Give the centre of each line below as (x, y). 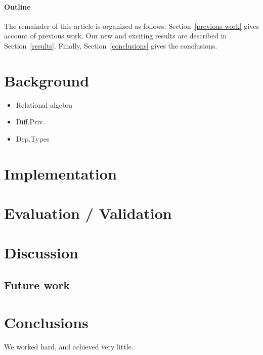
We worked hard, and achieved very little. (69, 346)
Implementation (60, 173)
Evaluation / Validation (88, 213)
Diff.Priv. (30, 122)
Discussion (41, 253)
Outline (17, 6)
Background (47, 80)
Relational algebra (44, 104)
